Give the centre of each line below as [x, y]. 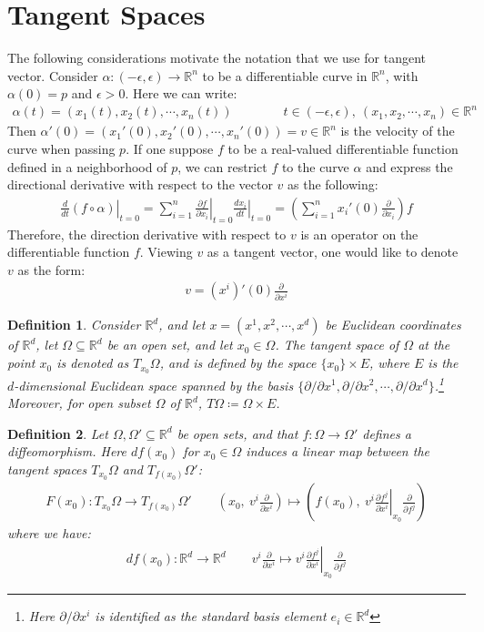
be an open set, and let [170, 345]
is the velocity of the [398, 131]
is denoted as [93, 363]
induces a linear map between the [338, 451]
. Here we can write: [181, 93]
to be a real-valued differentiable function [343, 149]
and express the [409, 166]
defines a [387, 433]
